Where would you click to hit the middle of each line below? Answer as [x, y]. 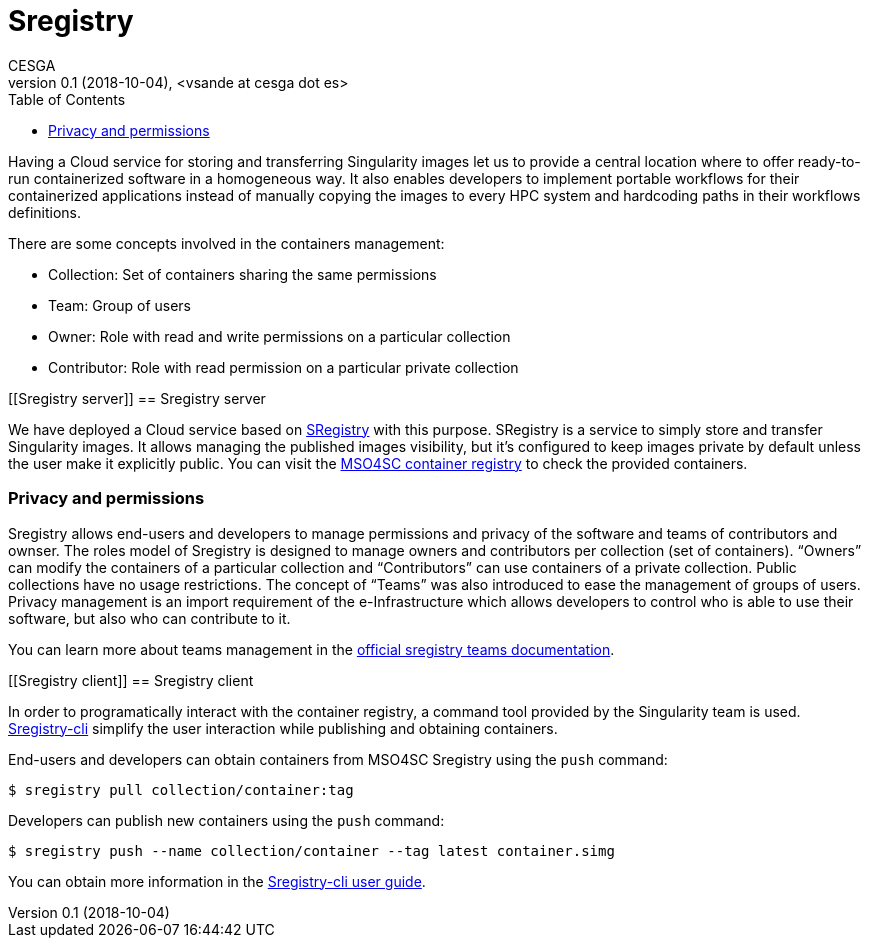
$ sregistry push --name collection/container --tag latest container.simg [311, 850]
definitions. [45, 212]
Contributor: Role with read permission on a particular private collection [283, 367]
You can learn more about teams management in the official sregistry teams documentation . [311, 649]
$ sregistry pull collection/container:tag [181, 789]
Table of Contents [67, 99]
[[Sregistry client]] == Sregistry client [131, 680]
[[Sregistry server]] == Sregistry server [137, 398]
